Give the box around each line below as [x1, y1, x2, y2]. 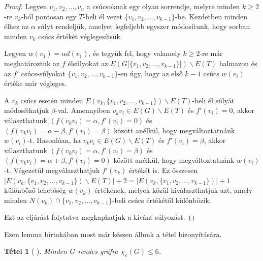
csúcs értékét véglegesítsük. [38, 31, 122, 41]
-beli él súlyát [192, 95, 235, 105]
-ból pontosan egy [21, 11, 77, 21]
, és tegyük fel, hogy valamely [88, 48, 181, 59]
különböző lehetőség [4, 185, 66, 195]
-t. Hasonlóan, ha [27, 135, 81, 146]
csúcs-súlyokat [21, 68, 65, 78]
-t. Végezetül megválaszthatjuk [4, 164, 100, 175]
